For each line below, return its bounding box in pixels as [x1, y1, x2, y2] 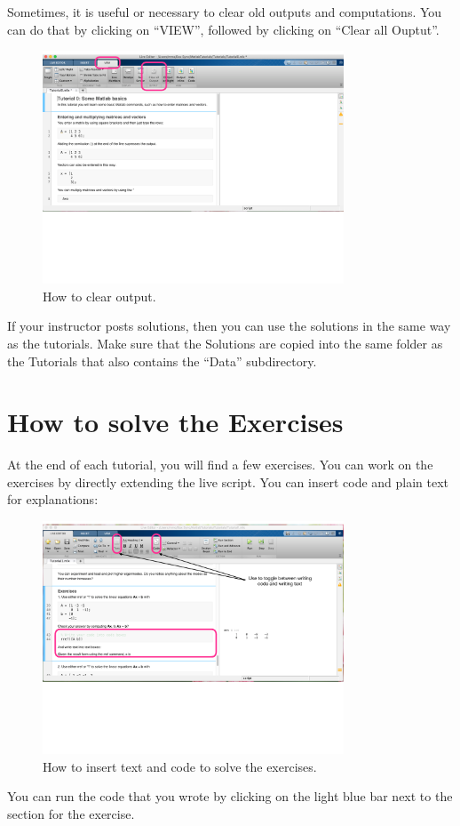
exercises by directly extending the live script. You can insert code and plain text [7, 472, 449, 491]
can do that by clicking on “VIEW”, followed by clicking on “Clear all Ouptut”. [7, 20, 440, 38]
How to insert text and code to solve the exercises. [43, 757, 317, 775]
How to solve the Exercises [7, 404, 344, 440]
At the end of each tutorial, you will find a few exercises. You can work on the [7, 455, 433, 474]
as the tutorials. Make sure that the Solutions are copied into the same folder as [7, 333, 443, 352]
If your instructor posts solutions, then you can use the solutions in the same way [7, 317, 451, 335]
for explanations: [7, 490, 99, 509]
